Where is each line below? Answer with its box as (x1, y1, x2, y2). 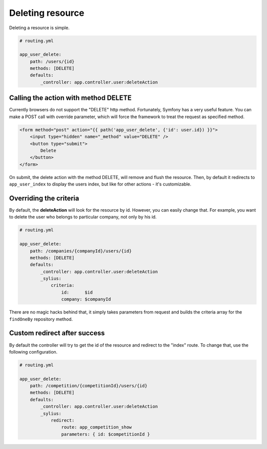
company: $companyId (61, 297, 111, 302)
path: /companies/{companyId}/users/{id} (30, 248, 132, 254)
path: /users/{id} (30, 58, 75, 64)
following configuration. (9, 349, 58, 355)
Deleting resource (9, 7, 85, 18)
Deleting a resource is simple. (9, 25, 70, 31)
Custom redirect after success (9, 329, 105, 337)
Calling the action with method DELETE (9, 94, 132, 102)
